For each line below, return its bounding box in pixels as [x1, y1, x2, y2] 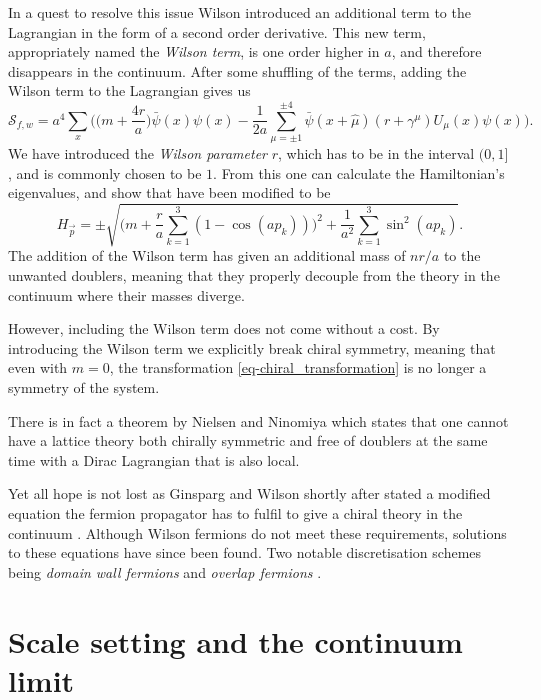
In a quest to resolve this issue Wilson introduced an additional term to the [8, 2, 471, 22]
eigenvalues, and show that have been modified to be [8, 182, 331, 203]
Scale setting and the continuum [8, 620, 463, 661]
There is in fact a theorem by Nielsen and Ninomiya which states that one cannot [8, 410, 509, 431]
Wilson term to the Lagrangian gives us [8, 80, 251, 101]
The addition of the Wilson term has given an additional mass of [8, 245, 406, 266]
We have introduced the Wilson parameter [8, 143, 268, 164]
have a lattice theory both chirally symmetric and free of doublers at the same [8, 430, 488, 451]
